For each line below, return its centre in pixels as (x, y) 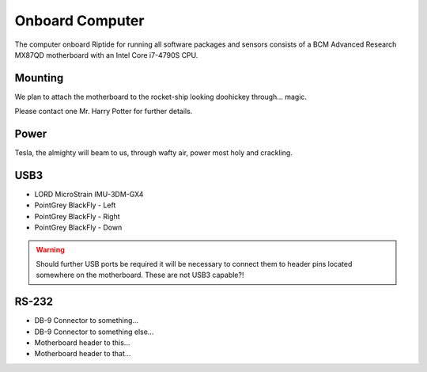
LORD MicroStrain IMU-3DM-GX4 (89, 195)
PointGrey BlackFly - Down (78, 228)
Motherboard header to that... (83, 354)
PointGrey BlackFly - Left (75, 205)
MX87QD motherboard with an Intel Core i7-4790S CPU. (106, 55)
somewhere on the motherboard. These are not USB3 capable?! (140, 275)
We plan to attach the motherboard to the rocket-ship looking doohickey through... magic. (161, 97)
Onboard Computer (79, 21)
